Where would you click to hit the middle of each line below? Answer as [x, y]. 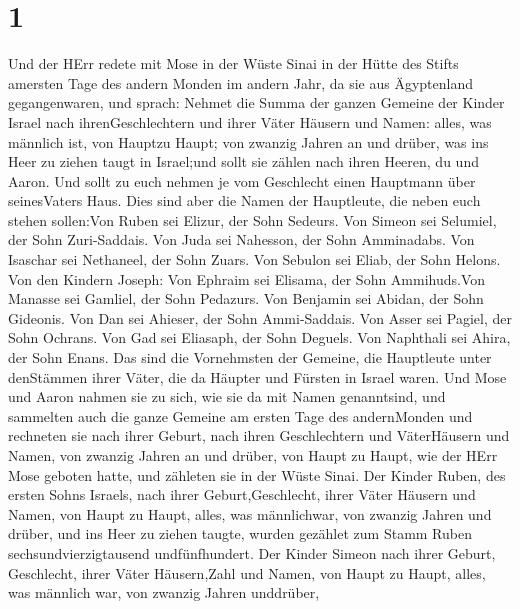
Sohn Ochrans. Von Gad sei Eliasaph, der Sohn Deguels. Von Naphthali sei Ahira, [259, 337]
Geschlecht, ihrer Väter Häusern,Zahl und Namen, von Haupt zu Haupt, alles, [247, 572]
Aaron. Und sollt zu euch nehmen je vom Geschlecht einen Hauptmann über [242, 180]
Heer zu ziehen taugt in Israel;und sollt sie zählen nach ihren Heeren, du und [243, 161]
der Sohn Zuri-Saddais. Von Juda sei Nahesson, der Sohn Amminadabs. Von [241, 239]
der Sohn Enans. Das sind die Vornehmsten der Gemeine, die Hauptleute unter [250, 357]
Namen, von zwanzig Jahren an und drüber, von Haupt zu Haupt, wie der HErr [253, 455]
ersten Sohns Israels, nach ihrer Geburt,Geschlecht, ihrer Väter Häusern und [242, 494]
